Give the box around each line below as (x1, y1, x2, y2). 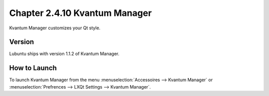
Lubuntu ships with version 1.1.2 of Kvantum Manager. (9, 51, 120, 57)
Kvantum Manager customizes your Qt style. (9, 25, 101, 31)
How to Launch (9, 64, 57, 72)
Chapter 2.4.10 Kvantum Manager (9, 7, 152, 18)
